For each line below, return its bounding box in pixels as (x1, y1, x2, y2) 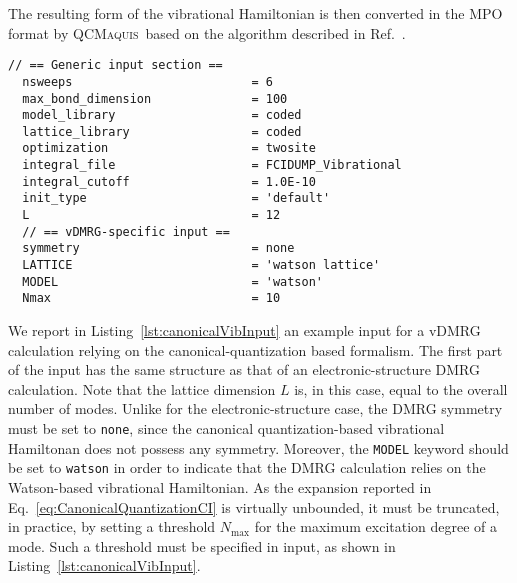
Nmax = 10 (22, 291, 281, 306)
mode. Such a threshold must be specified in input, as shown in (8, 535, 396, 556)
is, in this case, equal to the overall (294, 378, 508, 399)
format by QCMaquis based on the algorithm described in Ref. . (8, 22, 406, 43)
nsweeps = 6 (22, 74, 273, 89)
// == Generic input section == (8, 58, 223, 73)
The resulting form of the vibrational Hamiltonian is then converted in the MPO (8, 3, 503, 23)
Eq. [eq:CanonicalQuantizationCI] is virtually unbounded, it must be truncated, (8, 496, 500, 517)
